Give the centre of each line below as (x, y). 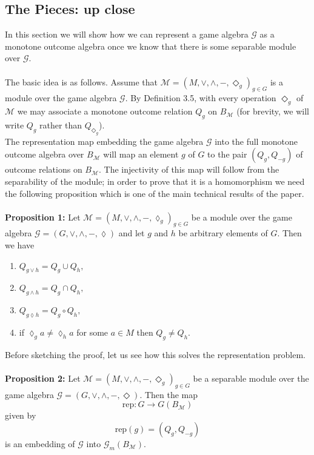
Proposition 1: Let (43, 217)
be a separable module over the (251, 378)
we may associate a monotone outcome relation (105, 111)
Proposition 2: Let (43, 378)
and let (132, 233)
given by (21, 415)
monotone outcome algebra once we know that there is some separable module (151, 46)
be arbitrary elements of (223, 233)
